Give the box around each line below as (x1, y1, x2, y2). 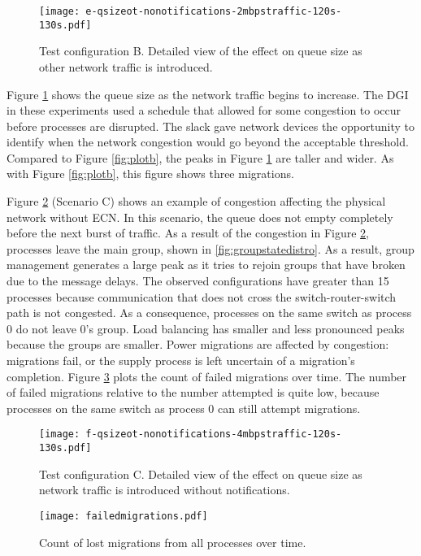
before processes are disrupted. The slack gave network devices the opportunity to (7, 117, 414, 134)
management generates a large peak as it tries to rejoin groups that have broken (7, 256, 406, 273)
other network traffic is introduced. (39, 58, 213, 75)
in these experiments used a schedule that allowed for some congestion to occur (7, 102, 401, 119)
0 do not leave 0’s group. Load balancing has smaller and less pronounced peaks (7, 319, 405, 337)
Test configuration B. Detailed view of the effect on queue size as (39, 42, 362, 59)
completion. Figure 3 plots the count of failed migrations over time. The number (7, 367, 407, 384)
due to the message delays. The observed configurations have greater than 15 (7, 272, 389, 289)
